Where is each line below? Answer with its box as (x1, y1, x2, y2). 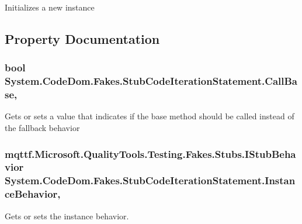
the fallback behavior (5, 122, 80, 134)
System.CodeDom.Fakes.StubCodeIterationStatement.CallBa (5, 74, 297, 88)
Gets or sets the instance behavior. (5, 209, 129, 222)
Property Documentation (5, 29, 160, 47)
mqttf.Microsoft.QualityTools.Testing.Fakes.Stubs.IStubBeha (5, 146, 296, 161)
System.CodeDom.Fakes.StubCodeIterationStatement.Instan (5, 173, 296, 188)
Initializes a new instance (5, 1, 95, 13)
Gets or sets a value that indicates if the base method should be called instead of (5, 110, 294, 122)
